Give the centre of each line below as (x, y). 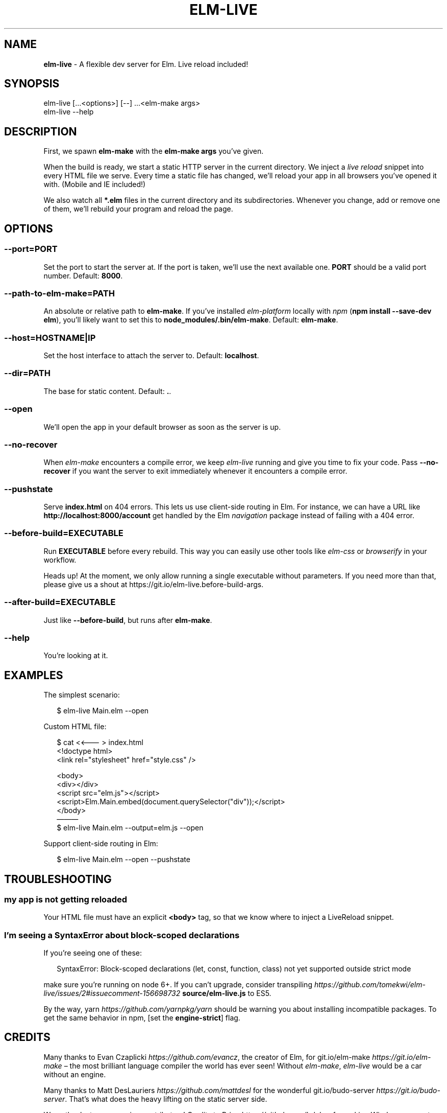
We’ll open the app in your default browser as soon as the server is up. (162, 427)
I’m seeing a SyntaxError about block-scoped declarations (122, 935)
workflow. (60, 560)
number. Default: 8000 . (83, 275)
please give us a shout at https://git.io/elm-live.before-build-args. (154, 584)
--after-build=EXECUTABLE (60, 602)
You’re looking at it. (76, 656)
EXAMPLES (34, 675)
